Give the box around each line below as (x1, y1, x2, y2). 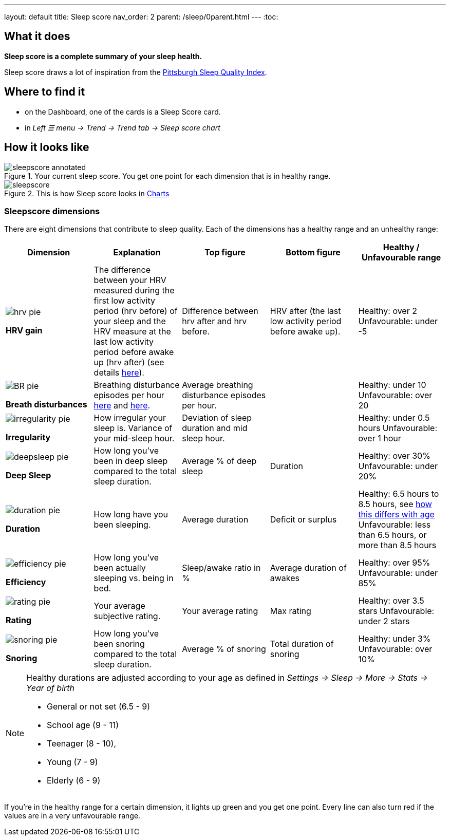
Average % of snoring (182, 644, 266, 655)
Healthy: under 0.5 (358, 413, 430, 423)
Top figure (204, 247, 246, 258)
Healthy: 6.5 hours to (358, 489, 439, 499)
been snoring (93, 639, 145, 649)
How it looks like (4, 141, 89, 154)
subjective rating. (93, 611, 161, 622)
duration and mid (182, 423, 248, 434)
